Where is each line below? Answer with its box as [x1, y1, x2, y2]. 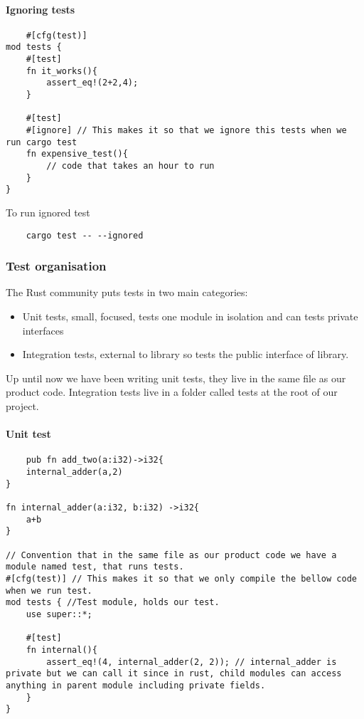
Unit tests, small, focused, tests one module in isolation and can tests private [22, 309, 358, 324]
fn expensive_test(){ [26, 149, 128, 159]
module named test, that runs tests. [6, 562, 184, 572]
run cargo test [6, 137, 77, 147]
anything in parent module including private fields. [6, 680, 266, 691]
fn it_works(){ [26, 65, 97, 76]
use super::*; [26, 609, 92, 619]
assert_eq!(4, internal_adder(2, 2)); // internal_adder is [46, 656, 337, 667]
